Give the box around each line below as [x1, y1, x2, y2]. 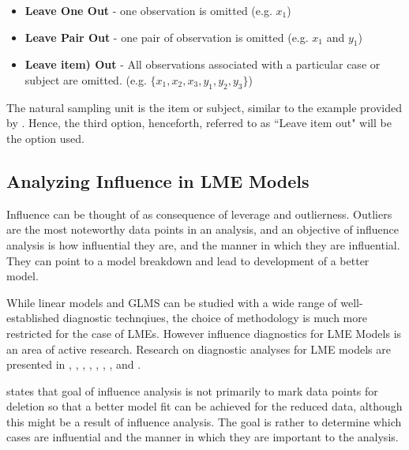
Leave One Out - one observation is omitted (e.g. [24, 2, 272, 18]
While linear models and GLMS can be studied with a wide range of [6, 294, 337, 310]
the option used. [6, 129, 84, 146]
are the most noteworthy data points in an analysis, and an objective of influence [6, 221, 400, 238]
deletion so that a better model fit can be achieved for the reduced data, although [6, 398, 403, 414]
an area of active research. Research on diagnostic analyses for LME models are [6, 340, 391, 357]
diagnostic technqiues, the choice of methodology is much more [62, 309, 367, 326]
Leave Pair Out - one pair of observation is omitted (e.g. [24, 28, 309, 45]
